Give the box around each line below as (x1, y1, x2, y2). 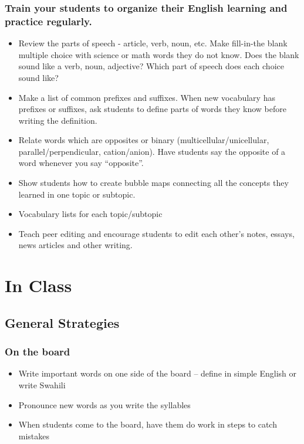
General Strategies (5, 313, 120, 331)
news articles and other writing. (18, 239, 133, 251)
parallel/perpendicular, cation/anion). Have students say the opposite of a (18, 145, 286, 157)
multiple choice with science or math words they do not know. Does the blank (18, 48, 299, 60)
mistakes (18, 429, 50, 442)
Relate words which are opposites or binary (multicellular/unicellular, (18, 134, 269, 146)
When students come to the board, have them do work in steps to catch (18, 418, 277, 431)
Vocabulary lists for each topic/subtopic (18, 208, 163, 220)
